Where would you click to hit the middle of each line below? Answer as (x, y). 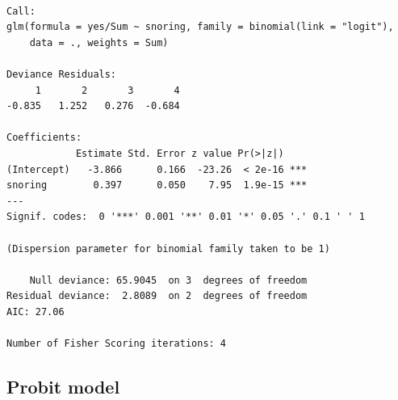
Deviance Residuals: (62, 74)
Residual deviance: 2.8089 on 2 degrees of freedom (157, 296)
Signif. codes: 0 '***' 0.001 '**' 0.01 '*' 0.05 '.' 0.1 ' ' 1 (186, 217)
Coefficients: (44, 138)
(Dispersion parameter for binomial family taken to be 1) (168, 248)
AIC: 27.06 (36, 312)
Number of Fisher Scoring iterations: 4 (117, 344)
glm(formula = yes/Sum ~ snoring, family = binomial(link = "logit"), (200, 27)
